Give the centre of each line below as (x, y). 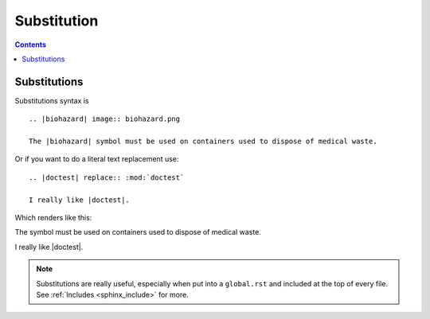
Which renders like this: (53, 217)
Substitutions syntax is (52, 100)
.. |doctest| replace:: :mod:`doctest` (107, 177)
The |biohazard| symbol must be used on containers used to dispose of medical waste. (203, 142)
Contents (31, 45)
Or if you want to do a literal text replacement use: (97, 159)
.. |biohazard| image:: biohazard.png (105, 119)
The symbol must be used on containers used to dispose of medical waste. (138, 232)
